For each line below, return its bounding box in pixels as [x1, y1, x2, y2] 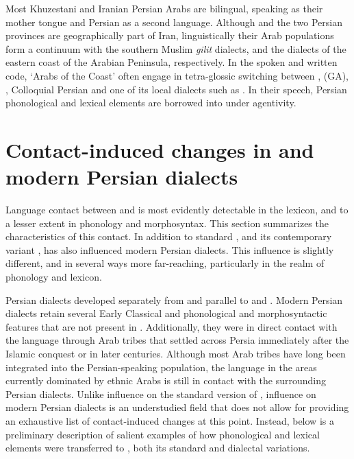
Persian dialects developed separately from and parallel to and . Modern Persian [5, 292, 343, 307]
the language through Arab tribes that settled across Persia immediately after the [5, 333, 349, 347]
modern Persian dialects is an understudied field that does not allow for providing [5, 400, 349, 414]
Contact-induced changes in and [5, 135, 314, 163]
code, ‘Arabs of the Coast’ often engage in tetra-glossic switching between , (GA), [5, 68, 349, 82]
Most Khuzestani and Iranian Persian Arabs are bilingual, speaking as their [5, 1, 323, 15]
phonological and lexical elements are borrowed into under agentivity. [5, 95, 296, 110]
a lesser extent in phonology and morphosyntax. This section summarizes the [5, 215, 329, 230]
